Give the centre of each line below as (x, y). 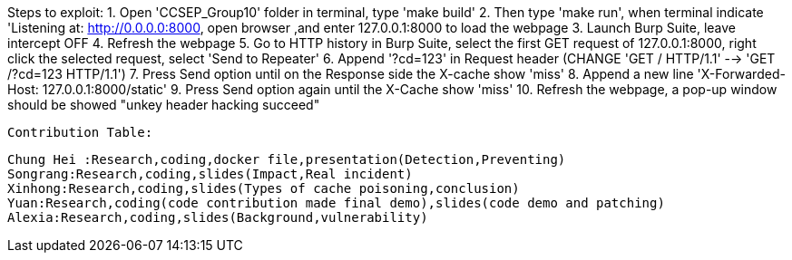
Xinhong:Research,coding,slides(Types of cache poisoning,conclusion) (264, 188)
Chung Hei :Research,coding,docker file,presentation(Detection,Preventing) (287, 159)
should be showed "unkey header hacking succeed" (164, 105)
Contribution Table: (80, 132)
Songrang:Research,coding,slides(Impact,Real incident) (210, 174)
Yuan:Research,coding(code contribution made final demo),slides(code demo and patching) (336, 203)
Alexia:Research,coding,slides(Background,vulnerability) (218, 217)
